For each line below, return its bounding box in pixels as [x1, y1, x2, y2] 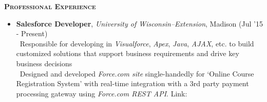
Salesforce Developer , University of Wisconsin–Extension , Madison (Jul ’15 [16, 18, 263, 29]
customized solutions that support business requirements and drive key [16, 48, 239, 59]
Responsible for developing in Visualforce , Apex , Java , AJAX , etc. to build [20, 38, 254, 48]
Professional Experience [4, 1, 96, 11]
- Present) [16, 28, 48, 39]
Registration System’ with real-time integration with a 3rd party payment [16, 78, 249, 89]
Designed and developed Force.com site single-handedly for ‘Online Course [20, 68, 254, 79]
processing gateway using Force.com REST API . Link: [16, 88, 187, 98]
